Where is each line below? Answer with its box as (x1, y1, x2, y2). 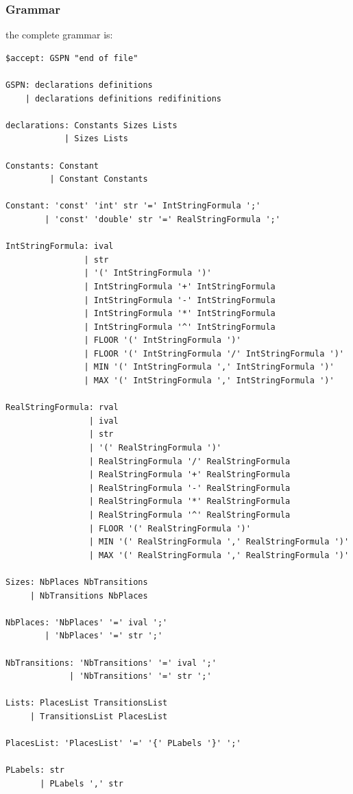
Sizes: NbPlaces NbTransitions (5, 577, 148, 587)
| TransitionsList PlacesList (29, 711, 168, 721)
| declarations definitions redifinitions (25, 93, 221, 104)
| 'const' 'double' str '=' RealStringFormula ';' (45, 214, 280, 224)
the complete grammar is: (5, 27, 113, 42)
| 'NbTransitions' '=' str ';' (69, 671, 212, 682)
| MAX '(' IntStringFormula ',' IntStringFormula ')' (84, 376, 334, 386)
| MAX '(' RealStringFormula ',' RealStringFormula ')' (88, 550, 350, 560)
